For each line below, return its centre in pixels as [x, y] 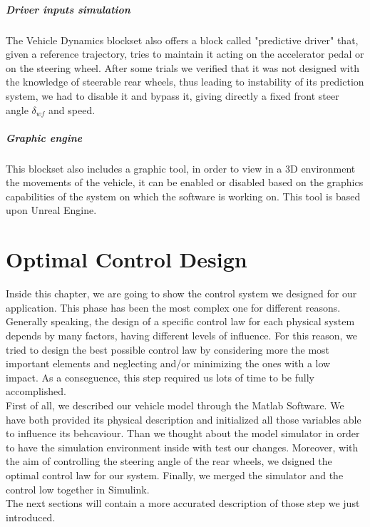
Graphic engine [44, 137]
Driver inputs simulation [68, 9]
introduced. [31, 517]
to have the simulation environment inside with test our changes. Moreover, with [182, 447]
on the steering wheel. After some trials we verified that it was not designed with [183, 67]
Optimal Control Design [127, 259]
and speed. [72, 109]
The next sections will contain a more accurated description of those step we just [183, 503]
